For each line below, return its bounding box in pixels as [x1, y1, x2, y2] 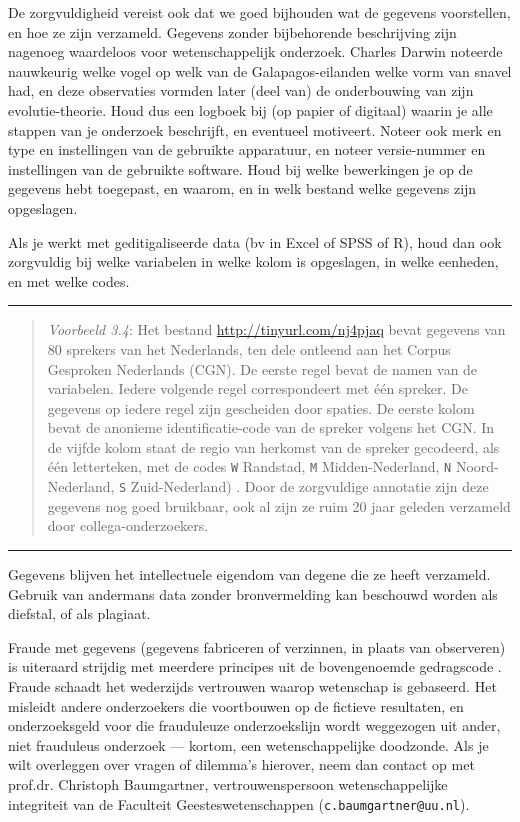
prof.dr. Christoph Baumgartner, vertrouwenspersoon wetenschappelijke [8, 773, 448, 794]
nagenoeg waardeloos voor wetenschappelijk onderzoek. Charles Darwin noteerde [8, 41, 503, 62]
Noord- [455, 456, 499, 477]
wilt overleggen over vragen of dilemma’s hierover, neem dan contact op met [8, 754, 475, 775]
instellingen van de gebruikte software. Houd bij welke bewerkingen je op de [8, 158, 473, 179]
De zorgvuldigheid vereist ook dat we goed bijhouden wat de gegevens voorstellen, [8, 2, 511, 22]
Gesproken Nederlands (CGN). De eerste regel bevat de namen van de [47, 358, 478, 379]
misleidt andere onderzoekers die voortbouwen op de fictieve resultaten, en [8, 695, 464, 716]
